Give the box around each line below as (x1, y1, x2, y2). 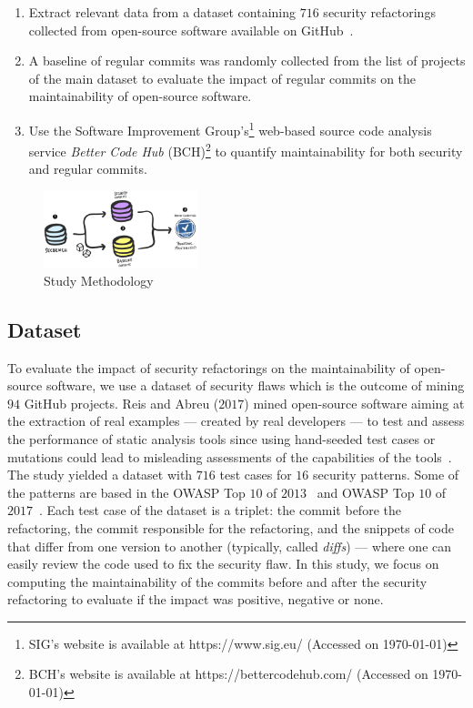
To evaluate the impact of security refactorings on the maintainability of (7, 358, 410, 377)
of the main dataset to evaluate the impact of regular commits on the (28, 68, 417, 87)
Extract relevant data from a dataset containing (28, 3, 297, 21)
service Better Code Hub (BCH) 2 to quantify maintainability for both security (28, 139, 463, 160)
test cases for (219, 465, 292, 484)
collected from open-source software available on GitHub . (28, 20, 354, 39)
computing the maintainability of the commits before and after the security (7, 571, 428, 591)
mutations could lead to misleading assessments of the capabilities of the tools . (7, 447, 452, 466)
